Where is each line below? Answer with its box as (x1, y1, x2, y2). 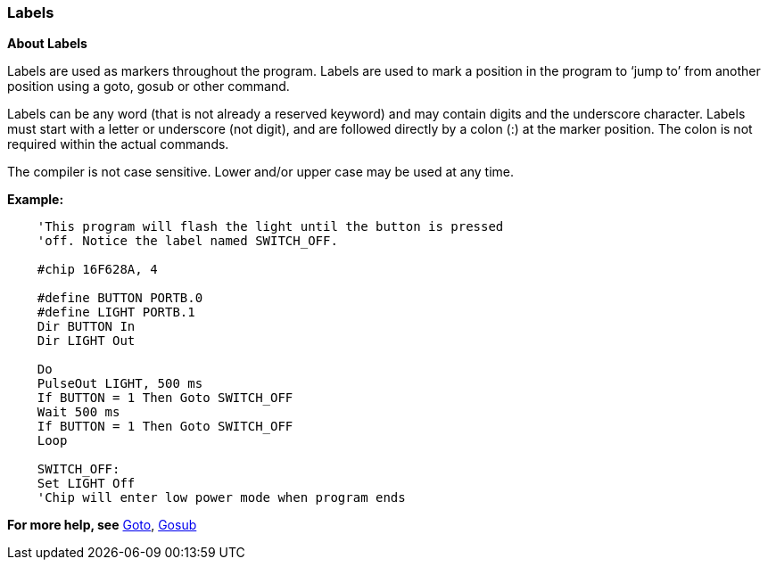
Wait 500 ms (37, 405, 120, 420)
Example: (7, 192, 64, 208)
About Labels (7, 36, 87, 52)
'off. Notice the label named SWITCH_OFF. (37, 234, 338, 249)
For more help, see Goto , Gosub (7, 517, 197, 533)
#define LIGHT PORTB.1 (37, 305, 195, 320)
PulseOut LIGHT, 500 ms (37, 376, 203, 391)
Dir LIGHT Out (37, 333, 136, 349)
